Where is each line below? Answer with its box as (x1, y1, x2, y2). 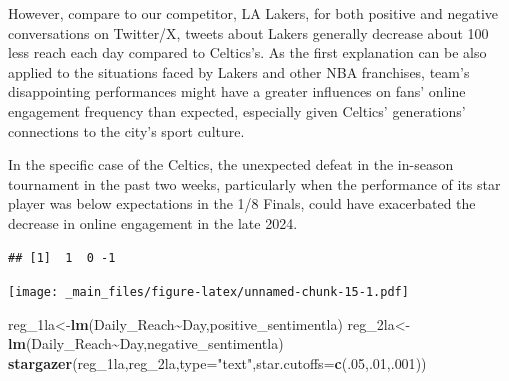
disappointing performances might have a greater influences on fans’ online (8, 81, 466, 102)
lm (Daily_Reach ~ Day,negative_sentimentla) (8, 333, 284, 354)
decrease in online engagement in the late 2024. (8, 212, 298, 233)
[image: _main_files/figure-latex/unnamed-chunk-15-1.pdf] (8, 285, 409, 300)
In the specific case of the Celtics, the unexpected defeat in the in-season (8, 154, 454, 175)
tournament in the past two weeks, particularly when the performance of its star (8, 173, 501, 194)
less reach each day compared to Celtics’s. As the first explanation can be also (8, 42, 487, 63)
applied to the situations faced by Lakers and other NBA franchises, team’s (8, 61, 470, 82)
